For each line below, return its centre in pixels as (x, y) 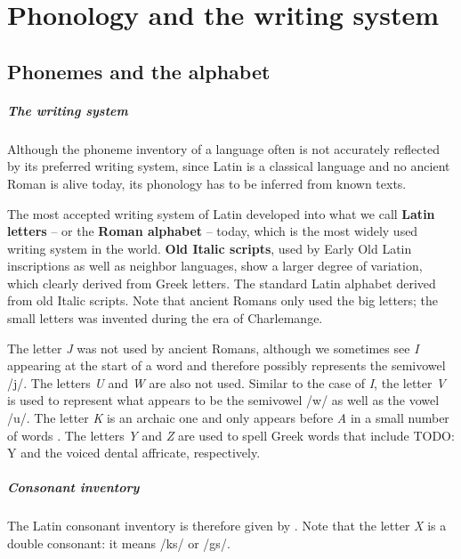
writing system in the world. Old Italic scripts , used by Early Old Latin (210, 248)
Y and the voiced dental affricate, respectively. (134, 453)
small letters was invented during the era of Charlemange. (165, 318)
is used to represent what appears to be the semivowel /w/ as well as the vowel (223, 400)
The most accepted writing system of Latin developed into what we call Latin (221, 213)
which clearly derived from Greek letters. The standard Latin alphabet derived (222, 283)
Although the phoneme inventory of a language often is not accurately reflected (223, 148)
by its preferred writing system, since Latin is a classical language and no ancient (229, 166)
